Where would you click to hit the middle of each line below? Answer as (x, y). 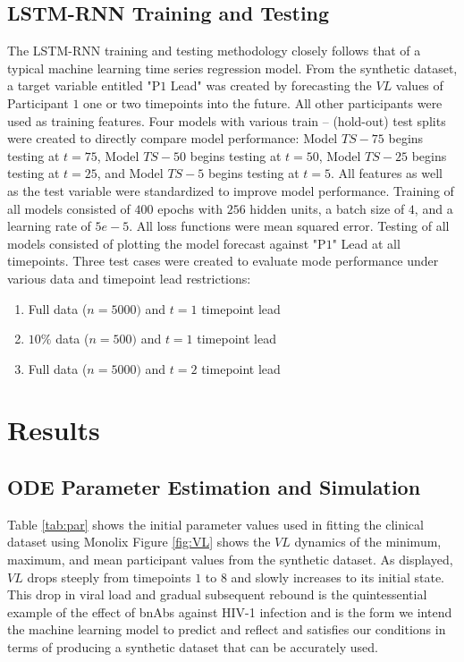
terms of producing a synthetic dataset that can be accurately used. (193, 647)
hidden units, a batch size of (327, 208)
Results (54, 430)
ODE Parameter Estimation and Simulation (214, 487)
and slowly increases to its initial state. (337, 577)
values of (419, 85)
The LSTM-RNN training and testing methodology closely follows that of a (214, 51)
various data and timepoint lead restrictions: (129, 278)
